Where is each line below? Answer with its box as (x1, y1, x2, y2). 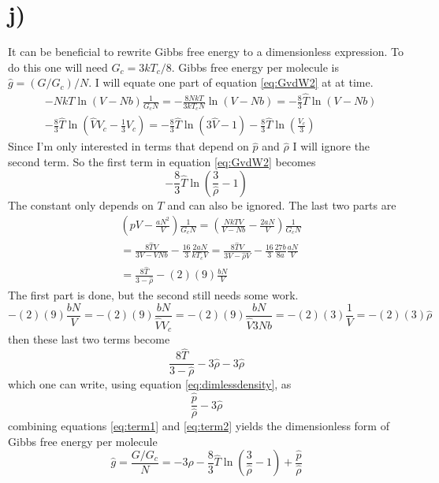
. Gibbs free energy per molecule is (171, 58, 340, 75)
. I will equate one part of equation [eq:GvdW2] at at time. (88, 74, 374, 91)
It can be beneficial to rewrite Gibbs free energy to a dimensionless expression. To (8, 43, 404, 60)
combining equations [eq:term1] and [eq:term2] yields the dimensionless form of (8, 418, 389, 434)
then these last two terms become (8, 331, 170, 347)
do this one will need (8, 58, 108, 75)
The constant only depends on (8, 196, 154, 213)
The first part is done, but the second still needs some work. (8, 287, 299, 303)
